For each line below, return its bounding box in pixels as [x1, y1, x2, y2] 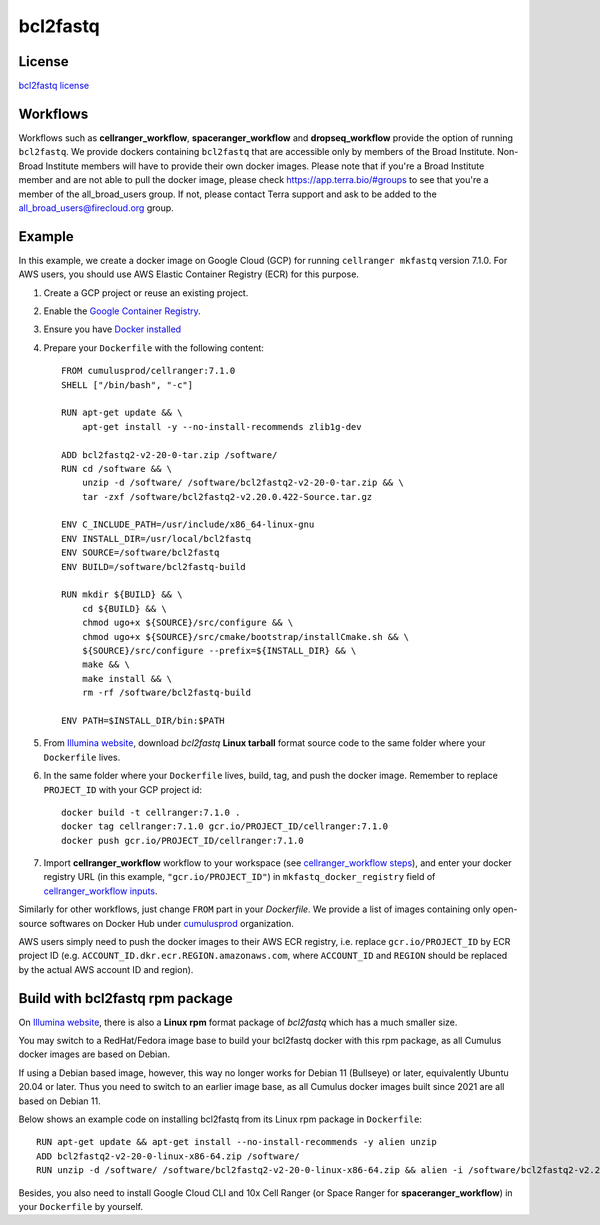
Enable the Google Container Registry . [43, 305, 202, 317]
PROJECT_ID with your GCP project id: [43, 783, 202, 795]
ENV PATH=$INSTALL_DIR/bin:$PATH [61, 715, 225, 726]
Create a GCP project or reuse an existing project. [43, 286, 249, 299]
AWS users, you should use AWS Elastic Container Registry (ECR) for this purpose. [18, 268, 360, 280]
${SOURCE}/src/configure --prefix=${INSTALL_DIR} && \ [81, 645, 357, 656]
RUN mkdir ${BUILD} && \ [61, 589, 183, 600]
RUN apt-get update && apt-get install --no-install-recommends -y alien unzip [36, 1136, 437, 1148]
